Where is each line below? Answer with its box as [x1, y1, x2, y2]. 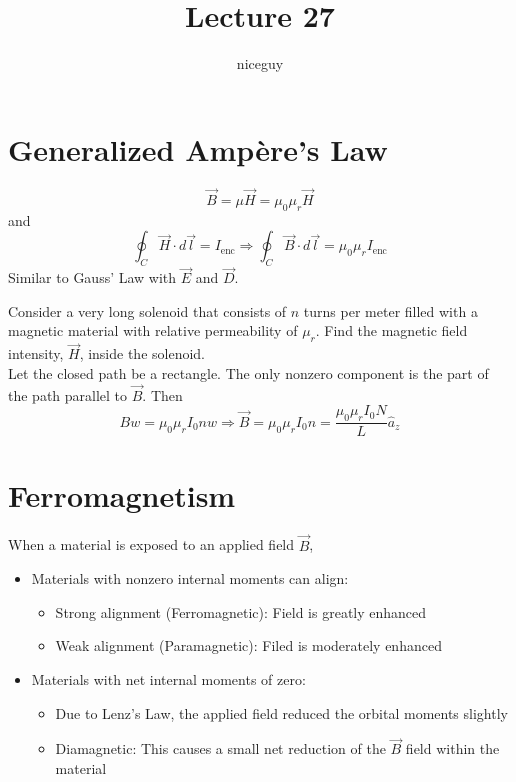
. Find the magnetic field [315, 320, 468, 341]
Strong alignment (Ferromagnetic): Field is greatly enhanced [55, 601, 427, 622]
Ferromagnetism [8, 474, 236, 515]
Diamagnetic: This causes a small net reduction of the [55, 738, 386, 759]
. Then [142, 384, 183, 405]
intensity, [8, 343, 64, 364]
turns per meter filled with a [303, 300, 478, 321]
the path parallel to [8, 384, 128, 405]
